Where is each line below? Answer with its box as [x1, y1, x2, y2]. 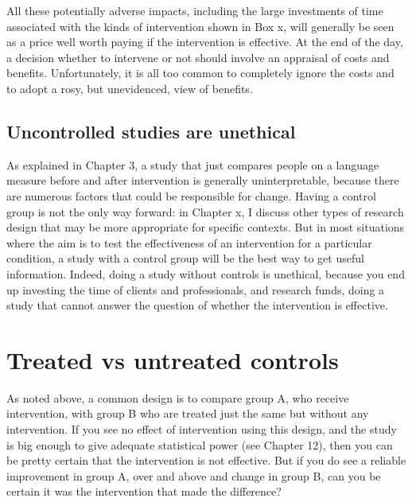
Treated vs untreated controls [6, 343, 339, 376]
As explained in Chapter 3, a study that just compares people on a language [6, 156, 379, 173]
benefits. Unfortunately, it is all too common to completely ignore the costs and [6, 64, 395, 81]
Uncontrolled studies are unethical [6, 119, 296, 143]
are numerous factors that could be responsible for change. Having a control [6, 187, 376, 204]
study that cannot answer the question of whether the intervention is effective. [6, 297, 388, 313]
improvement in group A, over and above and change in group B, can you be [6, 467, 381, 484]
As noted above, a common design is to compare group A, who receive [6, 389, 349, 406]
